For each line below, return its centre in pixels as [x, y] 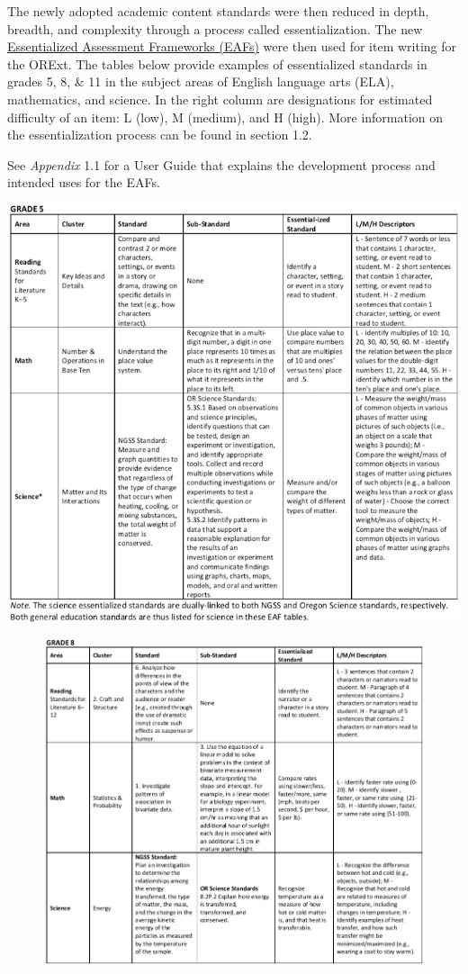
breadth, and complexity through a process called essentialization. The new [215, 28]
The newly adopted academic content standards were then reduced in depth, [218, 11]
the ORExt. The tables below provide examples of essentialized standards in [217, 63]
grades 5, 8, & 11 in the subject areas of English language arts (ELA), [201, 81]
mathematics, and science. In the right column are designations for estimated [220, 99]
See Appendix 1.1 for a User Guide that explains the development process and [221, 164]
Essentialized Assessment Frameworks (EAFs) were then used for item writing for [232, 46]
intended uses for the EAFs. [84, 182]
